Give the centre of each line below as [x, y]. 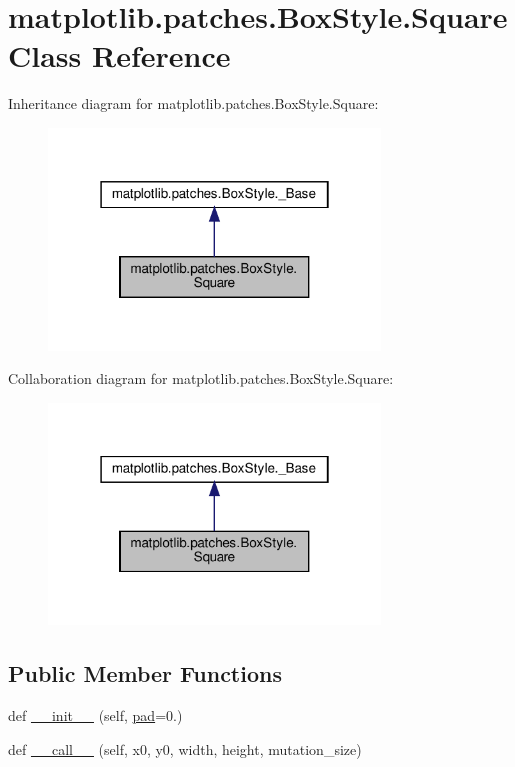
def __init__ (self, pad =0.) [95, 715]
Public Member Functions [145, 673]
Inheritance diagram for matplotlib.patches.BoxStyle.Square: [193, 103]
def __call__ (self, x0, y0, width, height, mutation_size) [185, 748]
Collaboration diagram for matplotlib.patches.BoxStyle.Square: [201, 378]
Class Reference [119, 55]
